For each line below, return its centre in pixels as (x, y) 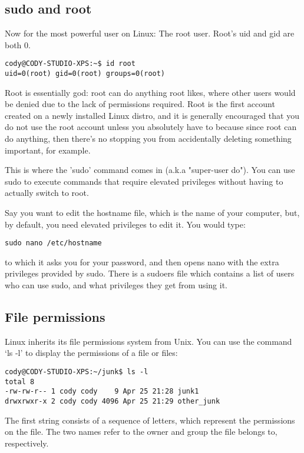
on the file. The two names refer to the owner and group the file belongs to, (141, 432)
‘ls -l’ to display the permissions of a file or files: (91, 353)
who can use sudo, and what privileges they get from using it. (116, 285)
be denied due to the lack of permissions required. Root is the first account (140, 104)
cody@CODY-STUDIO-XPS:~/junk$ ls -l (77, 372)
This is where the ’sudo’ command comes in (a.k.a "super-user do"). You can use (150, 170)
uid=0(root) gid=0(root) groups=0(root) (85, 74)
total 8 (20, 382)
